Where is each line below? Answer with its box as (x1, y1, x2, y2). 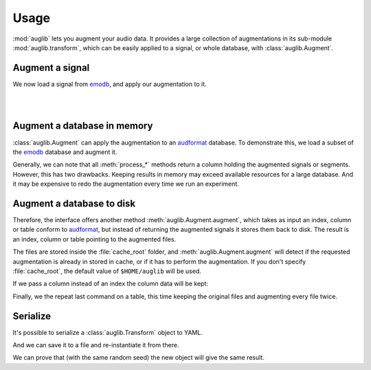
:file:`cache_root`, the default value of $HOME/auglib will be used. (12, 267, 202, 275)
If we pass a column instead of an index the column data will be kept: (12, 279, 209, 288)
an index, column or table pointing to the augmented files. (12, 235, 177, 243)
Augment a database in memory (12, 120, 153, 132)
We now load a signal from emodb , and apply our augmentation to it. (12, 80, 207, 88)
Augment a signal (12, 62, 90, 74)
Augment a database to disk (12, 197, 136, 209)
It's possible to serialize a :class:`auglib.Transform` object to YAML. (12, 328, 203, 336)
